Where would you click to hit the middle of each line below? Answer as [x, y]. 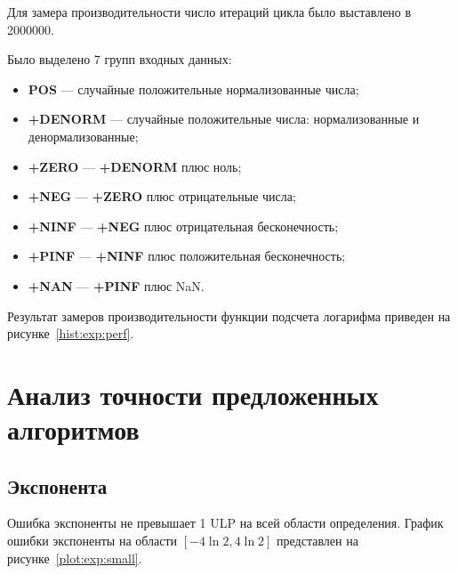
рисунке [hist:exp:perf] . [71, 333]
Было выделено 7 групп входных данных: [120, 59]
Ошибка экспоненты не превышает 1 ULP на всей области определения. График [225, 523]
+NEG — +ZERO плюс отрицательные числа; [162, 196]
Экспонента [57, 485]
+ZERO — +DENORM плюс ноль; [135, 166]
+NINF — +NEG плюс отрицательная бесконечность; [183, 226]
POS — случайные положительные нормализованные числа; [193, 89]
